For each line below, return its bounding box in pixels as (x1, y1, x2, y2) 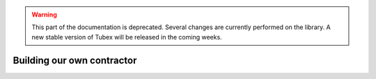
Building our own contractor (13, 54, 137, 66)
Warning (31, 10, 57, 19)
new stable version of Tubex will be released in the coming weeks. (31, 33, 222, 41)
